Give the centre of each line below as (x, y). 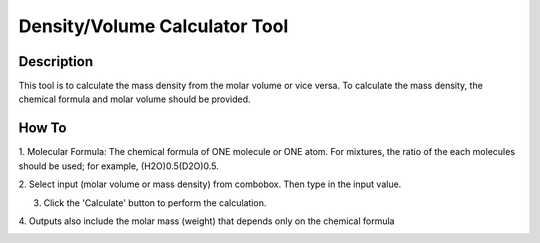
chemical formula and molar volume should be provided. (134, 99)
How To (42, 128)
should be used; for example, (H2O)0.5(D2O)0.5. (118, 166)
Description (56, 61)
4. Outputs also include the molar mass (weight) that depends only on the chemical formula (206, 221)
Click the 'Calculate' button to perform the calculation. (155, 202)
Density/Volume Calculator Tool (153, 26)
